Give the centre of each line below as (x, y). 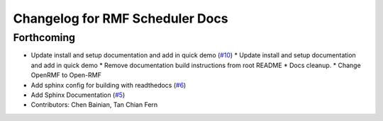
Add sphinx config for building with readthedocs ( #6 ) (109, 85)
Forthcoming (44, 38)
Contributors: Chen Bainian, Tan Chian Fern (94, 105)
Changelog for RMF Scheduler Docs (121, 18)
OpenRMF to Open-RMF (66, 75)
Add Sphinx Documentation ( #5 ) (78, 95)
